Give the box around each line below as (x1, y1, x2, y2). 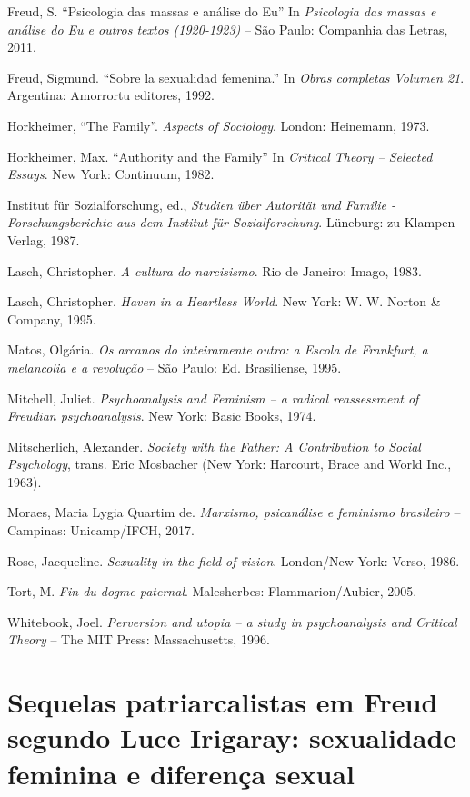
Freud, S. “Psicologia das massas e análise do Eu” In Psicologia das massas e (7, 2, 436, 20)
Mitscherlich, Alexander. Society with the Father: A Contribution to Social (7, 436, 421, 455)
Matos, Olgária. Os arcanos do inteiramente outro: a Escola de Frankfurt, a (7, 340, 428, 359)
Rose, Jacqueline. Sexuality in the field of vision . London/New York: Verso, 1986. (7, 551, 460, 570)
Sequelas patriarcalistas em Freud (7, 683, 438, 721)
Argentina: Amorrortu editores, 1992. (7, 85, 215, 105)
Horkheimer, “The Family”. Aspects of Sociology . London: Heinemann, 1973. (7, 115, 430, 134)
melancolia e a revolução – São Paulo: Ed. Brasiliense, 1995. (7, 357, 342, 376)
